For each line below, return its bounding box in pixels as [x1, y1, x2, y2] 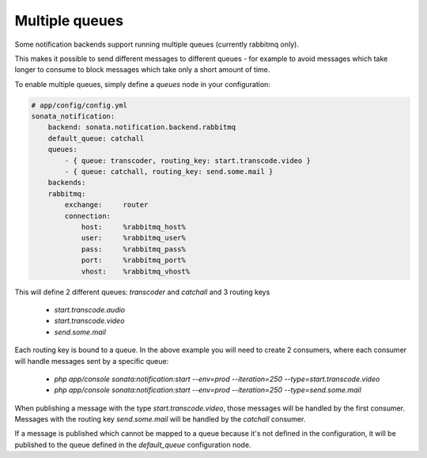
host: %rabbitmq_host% [81, 222, 186, 231]
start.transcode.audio [54, 305, 126, 314]
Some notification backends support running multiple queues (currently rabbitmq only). [14, 40, 300, 49]
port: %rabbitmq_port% [81, 255, 186, 265]
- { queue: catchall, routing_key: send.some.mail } [64, 167, 274, 176]
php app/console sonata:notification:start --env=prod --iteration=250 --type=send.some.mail [54, 385, 361, 395]
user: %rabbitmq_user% [81, 233, 186, 243]
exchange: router [64, 200, 149, 210]
